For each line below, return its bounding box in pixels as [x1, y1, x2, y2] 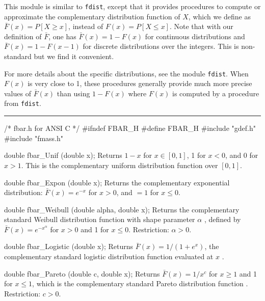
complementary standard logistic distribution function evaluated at [4, 251, 214, 262]
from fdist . [4, 98, 41, 108]
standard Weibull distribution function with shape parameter [4, 214, 195, 225]
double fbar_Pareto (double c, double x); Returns [4, 268, 160, 279]
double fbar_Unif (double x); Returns [4, 150, 122, 160]
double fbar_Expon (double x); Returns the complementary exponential [4, 177, 230, 187]
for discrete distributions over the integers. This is [83, 41, 239, 51]
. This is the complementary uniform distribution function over [21, 159, 218, 170]
